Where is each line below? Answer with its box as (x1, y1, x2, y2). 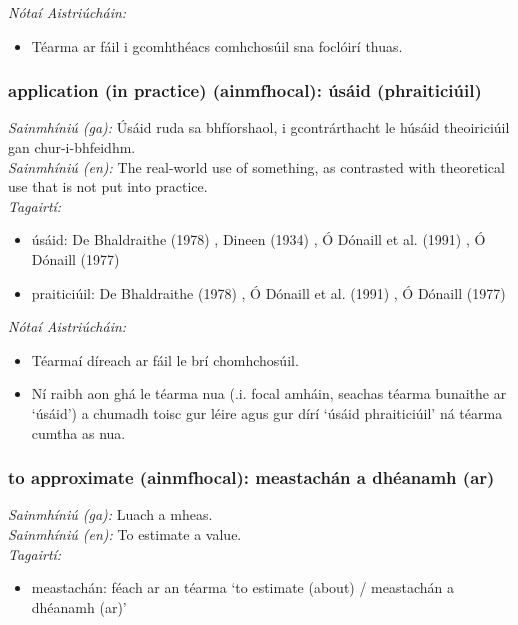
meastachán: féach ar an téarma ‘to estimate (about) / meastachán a (31, 577, 454, 598)
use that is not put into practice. (8, 176, 208, 197)
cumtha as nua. (31, 422, 126, 443)
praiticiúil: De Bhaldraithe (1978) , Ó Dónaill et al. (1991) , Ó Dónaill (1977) (31, 282, 506, 303)
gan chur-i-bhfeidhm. (8, 137, 136, 157)
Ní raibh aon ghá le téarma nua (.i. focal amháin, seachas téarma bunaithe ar (31, 383, 507, 404)
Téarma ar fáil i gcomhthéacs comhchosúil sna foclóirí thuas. (31, 35, 403, 56)
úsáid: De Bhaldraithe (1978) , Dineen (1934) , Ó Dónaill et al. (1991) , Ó (31, 229, 486, 250)
